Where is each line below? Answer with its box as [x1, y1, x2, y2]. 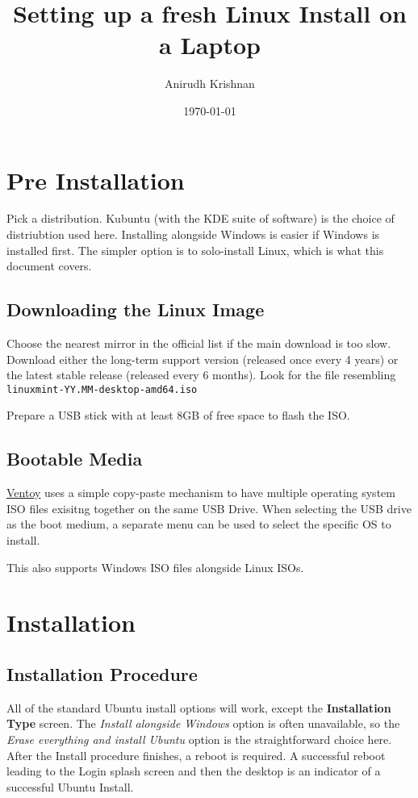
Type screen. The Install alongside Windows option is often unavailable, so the [6, 715, 400, 732]
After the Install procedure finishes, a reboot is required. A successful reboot [6, 746, 386, 763]
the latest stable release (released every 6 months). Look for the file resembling [6, 366, 396, 383]
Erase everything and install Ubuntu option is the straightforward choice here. [6, 730, 392, 747]
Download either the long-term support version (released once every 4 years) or [6, 350, 399, 367]
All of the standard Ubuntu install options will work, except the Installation [6, 699, 391, 716]
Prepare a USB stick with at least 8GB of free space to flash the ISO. [6, 407, 350, 424]
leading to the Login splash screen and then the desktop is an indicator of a [6, 762, 381, 779]
